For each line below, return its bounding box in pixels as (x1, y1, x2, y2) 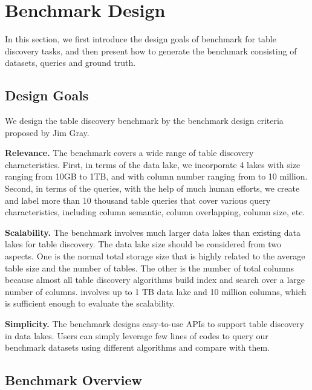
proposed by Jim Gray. (5, 126, 89, 138)
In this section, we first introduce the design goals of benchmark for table (5, 33, 276, 45)
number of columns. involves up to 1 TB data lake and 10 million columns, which (5, 285, 307, 297)
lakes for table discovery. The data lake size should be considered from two (5, 238, 282, 250)
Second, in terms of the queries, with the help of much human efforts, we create (5, 182, 300, 195)
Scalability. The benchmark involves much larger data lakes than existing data (5, 226, 301, 238)
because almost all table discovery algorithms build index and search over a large (5, 273, 305, 286)
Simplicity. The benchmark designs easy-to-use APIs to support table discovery (5, 317, 304, 330)
